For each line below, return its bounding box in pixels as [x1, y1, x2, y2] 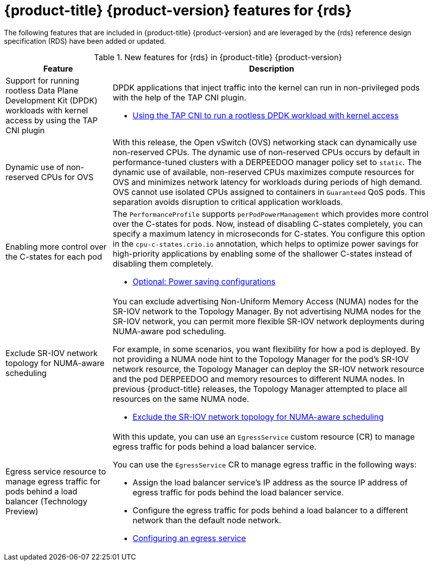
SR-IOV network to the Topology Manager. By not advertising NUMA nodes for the [112, 306, 421, 316]
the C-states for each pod [5, 251, 102, 262]
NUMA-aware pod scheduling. [112, 326, 226, 336]
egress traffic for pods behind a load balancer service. [112, 441, 317, 452]
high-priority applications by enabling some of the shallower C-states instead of [112, 248, 413, 259]
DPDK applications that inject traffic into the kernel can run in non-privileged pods [112, 82, 420, 93]
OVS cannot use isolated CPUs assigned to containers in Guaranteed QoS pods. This [112, 187, 426, 197]
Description [249, 63, 294, 74]
